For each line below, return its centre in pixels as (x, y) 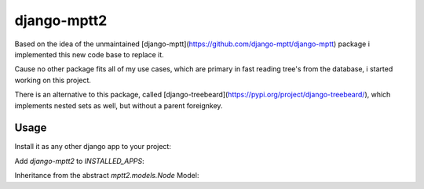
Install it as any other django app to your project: (93, 147)
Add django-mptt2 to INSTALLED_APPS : (79, 161)
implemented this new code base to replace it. (89, 54)
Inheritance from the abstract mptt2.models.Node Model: (107, 176)
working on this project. (53, 80)
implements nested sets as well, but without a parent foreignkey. (119, 105)
